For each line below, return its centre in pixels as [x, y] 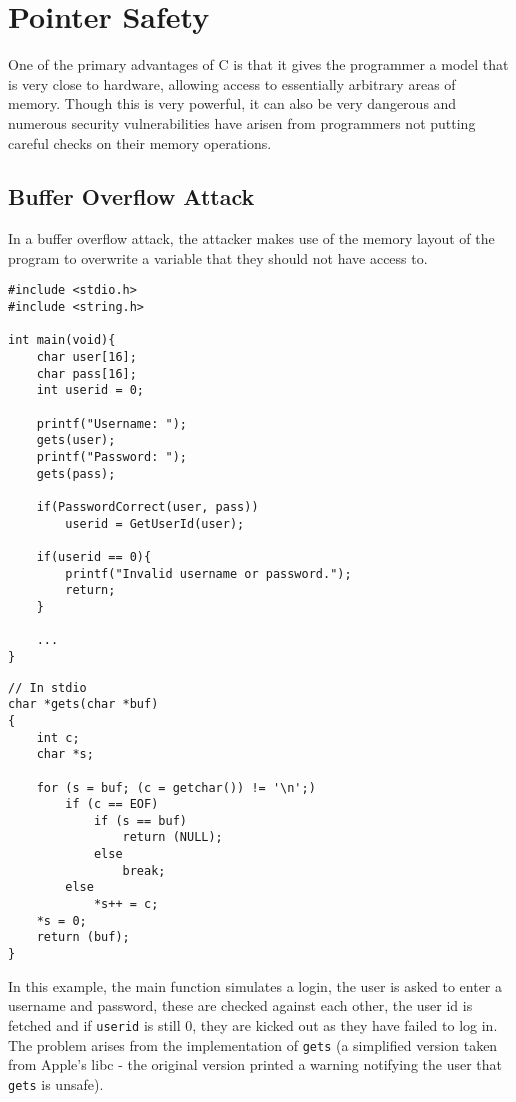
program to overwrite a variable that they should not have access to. [218, 257]
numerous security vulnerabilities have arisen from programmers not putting [242, 122]
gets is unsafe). [56, 1083]
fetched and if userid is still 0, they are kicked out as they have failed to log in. [253, 1024]
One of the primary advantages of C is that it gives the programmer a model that [258, 64]
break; [144, 870]
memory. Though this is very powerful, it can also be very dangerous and [232, 103]
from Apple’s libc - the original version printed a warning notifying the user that [255, 1064]
